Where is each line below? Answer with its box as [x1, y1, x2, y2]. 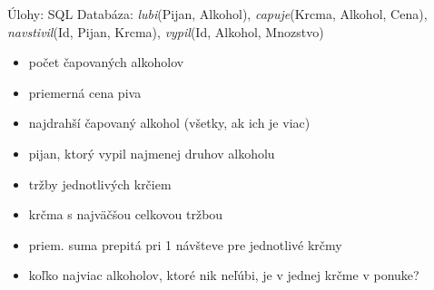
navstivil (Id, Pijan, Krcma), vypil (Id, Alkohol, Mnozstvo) [7, 22, 324, 41]
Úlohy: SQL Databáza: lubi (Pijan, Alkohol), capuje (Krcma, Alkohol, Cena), [7, 5, 428, 23]
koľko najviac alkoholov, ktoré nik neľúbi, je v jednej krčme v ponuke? [28, 266, 419, 285]
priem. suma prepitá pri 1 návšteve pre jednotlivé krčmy [28, 235, 342, 254]
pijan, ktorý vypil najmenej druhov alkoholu [28, 143, 275, 162]
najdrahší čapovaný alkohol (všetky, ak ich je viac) [28, 113, 311, 132]
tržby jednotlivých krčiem [28, 174, 172, 193]
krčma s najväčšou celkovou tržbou [28, 205, 223, 224]
